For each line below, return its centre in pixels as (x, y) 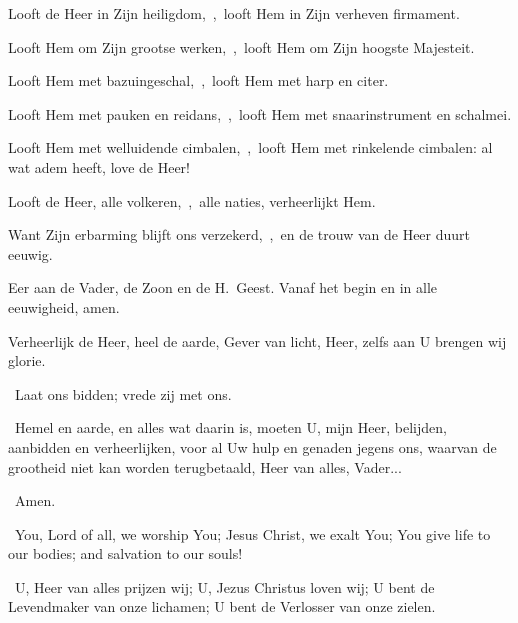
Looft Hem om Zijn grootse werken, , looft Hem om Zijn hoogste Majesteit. (241, 46)
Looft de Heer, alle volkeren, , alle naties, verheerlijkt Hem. (192, 200)
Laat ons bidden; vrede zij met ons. (123, 393)
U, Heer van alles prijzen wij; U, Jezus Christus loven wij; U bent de (224, 586)
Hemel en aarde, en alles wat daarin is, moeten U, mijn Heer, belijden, (230, 427)
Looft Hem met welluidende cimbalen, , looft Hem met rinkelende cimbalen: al (250, 147)
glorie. (27, 360)
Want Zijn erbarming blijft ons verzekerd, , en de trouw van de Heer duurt (239, 234)
